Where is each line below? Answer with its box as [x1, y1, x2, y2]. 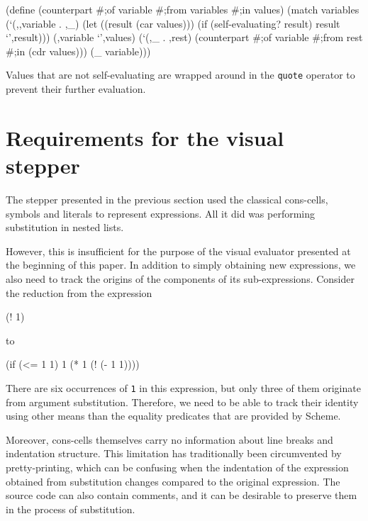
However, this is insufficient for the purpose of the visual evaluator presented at [6, 243, 351, 258]
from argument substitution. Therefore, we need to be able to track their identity [6, 394, 359, 409]
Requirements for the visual [6, 123, 284, 152]
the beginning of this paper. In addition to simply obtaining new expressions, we [6, 257, 356, 272]
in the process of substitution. [6, 501, 135, 516]
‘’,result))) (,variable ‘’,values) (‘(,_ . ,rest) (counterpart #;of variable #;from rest [6, 30, 363, 45]
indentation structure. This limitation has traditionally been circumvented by [6, 446, 342, 461]
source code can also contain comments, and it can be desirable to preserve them [6, 488, 357, 503]
